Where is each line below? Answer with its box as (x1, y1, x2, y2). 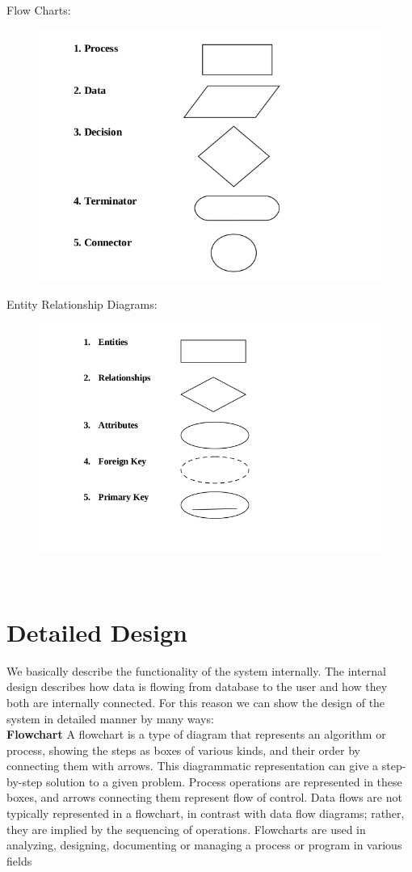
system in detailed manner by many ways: (6, 710, 214, 727)
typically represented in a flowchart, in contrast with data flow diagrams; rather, (6, 805, 405, 822)
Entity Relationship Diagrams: (6, 295, 158, 312)
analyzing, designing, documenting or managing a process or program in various (6, 836, 402, 853)
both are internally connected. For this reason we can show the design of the (6, 693, 385, 710)
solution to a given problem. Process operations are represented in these (46, 773, 402, 790)
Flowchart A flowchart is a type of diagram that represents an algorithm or (6, 726, 386, 743)
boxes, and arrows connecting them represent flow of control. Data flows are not (6, 789, 402, 806)
